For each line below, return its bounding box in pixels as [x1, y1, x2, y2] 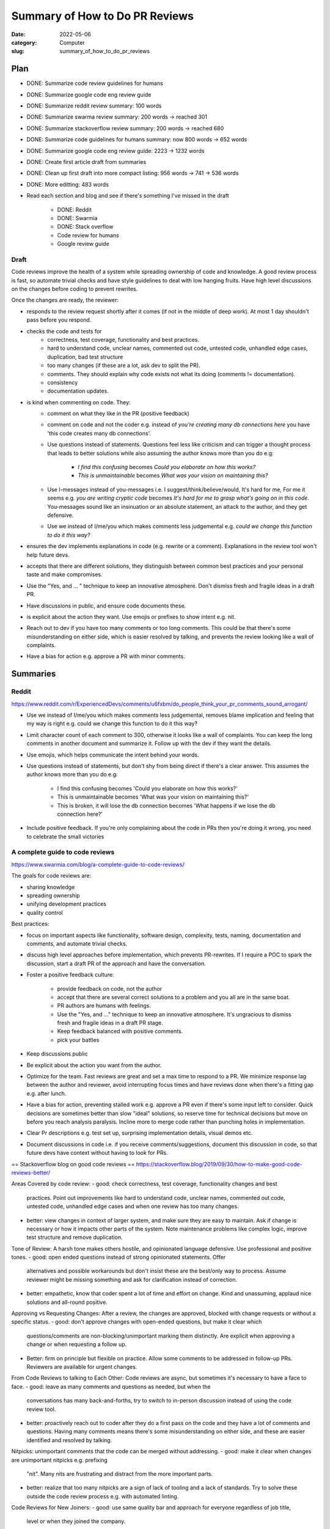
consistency [47, 379, 78, 386]
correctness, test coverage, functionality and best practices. [47, 336, 200, 343]
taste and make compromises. [26, 571, 103, 578]
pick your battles [57, 1036, 100, 1043]
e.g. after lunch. [26, 1089, 67, 1097]
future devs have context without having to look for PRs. [26, 1149, 168, 1157]
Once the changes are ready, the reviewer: [11, 297, 119, 304]
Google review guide [57, 240, 109, 248]
